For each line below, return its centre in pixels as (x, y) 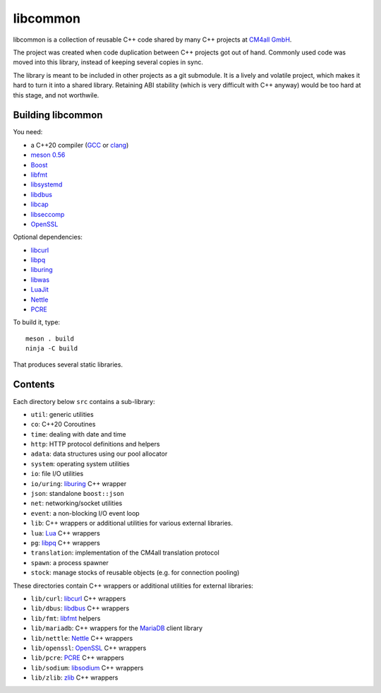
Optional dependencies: (48, 237)
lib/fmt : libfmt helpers (66, 618)
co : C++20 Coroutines (63, 425)
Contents (34, 385)
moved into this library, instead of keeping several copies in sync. (108, 62)
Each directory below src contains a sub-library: (84, 401)
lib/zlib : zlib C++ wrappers (74, 677)
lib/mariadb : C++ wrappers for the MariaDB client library (117, 628)
